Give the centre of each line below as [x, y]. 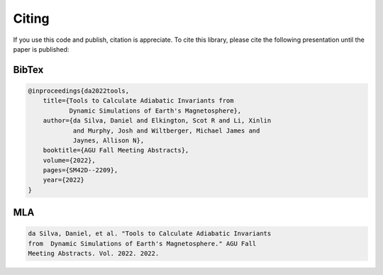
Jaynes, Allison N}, [109, 140]
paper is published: [41, 49]
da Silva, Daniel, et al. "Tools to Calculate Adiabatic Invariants [150, 234]
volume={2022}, [69, 160]
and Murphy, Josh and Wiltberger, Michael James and [166, 130]
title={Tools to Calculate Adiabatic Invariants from [138, 101]
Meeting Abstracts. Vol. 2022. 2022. [94, 254]
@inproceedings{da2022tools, [79, 91]
